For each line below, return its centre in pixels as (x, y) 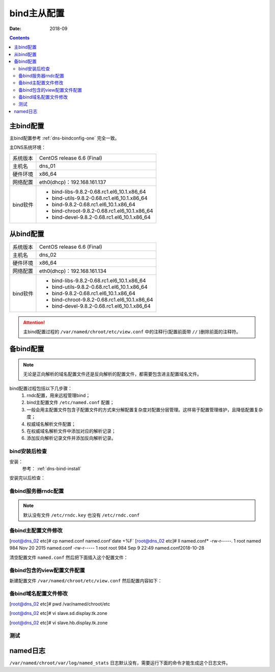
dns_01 (47, 166)
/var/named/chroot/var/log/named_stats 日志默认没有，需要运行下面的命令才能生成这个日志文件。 (120, 663)
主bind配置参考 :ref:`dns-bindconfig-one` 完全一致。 (64, 138)
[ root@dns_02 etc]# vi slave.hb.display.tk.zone (59, 623)
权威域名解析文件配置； (51, 424)
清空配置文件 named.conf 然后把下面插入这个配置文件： (69, 557)
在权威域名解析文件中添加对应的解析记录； (71, 431)
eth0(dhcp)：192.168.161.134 (73, 271)
